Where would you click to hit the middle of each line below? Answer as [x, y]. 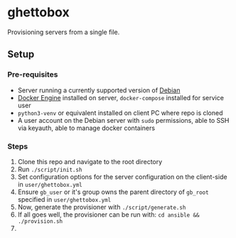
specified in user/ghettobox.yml [64, 199]
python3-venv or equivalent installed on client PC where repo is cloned [120, 113]
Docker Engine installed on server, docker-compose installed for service [120, 97]
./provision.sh [40, 221]
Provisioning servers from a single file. [64, 32]
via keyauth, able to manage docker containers [86, 128]
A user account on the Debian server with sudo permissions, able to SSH [123, 120]
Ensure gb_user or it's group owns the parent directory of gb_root [113, 192]
